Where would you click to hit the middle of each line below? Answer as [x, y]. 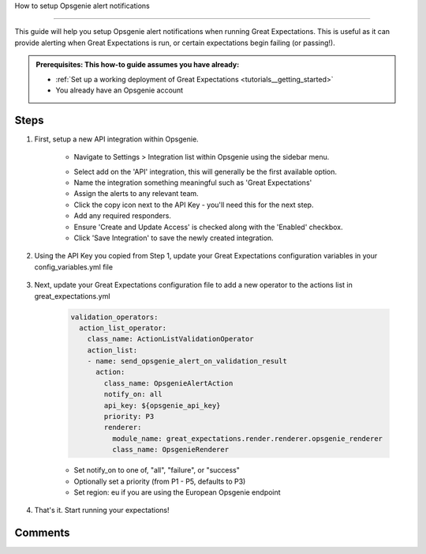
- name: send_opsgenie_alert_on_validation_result [187, 361]
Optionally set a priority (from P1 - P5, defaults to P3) [160, 481]
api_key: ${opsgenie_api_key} [162, 405]
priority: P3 [129, 416]
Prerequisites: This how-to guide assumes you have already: [138, 65]
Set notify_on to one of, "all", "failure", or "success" [157, 470]
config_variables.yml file [74, 267]
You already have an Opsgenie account [120, 90]
